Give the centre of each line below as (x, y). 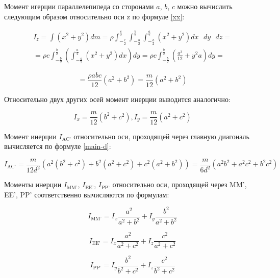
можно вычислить (205, 6)
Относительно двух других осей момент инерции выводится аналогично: (117, 99)
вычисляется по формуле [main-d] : (58, 146)
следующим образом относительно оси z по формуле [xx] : (94, 16)
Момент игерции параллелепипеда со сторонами (79, 6)
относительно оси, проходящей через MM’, (180, 184)
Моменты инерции (33, 184)
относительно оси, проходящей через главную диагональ (161, 136)
